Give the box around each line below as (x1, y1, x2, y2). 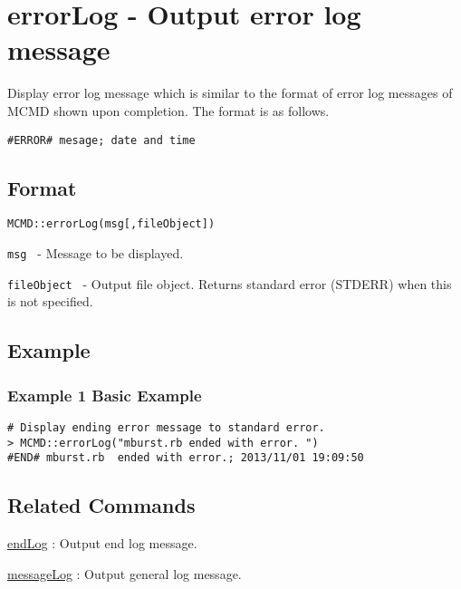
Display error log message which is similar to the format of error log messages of (7, 83, 453, 102)
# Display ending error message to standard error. (7, 420, 325, 434)
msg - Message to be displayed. (7, 244, 184, 263)
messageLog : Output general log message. (7, 564, 242, 583)
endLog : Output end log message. (7, 534, 197, 553)
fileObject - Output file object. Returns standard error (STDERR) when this (7, 274, 452, 293)
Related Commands (7, 491, 196, 519)
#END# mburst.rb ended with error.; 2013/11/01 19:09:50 (7, 451, 364, 465)
